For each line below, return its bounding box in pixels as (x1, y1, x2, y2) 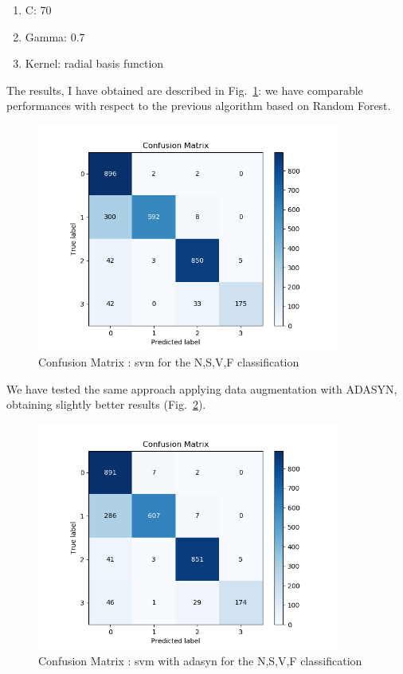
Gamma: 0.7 (25, 28, 85, 45)
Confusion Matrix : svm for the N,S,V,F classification (38, 354, 299, 370)
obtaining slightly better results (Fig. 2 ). (6, 396, 206, 413)
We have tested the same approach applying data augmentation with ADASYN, (6, 380, 397, 397)
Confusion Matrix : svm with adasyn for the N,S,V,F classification (38, 652, 362, 668)
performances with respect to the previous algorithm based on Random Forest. (6, 97, 391, 114)
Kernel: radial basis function (25, 55, 164, 72)
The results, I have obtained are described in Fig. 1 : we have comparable (6, 81, 363, 98)
